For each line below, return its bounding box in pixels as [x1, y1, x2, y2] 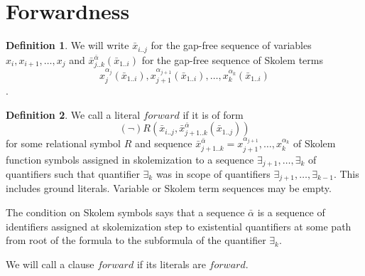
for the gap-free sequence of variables [151, 38, 312, 53]
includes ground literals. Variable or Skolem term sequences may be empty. [6, 181, 332, 196]
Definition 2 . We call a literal [6, 107, 141, 122]
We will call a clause [6, 256, 94, 271]
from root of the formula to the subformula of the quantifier [6, 233, 266, 248]
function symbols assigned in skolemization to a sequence [6, 152, 254, 166]
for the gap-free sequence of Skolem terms [141, 52, 323, 67]
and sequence [134, 136, 192, 151]
